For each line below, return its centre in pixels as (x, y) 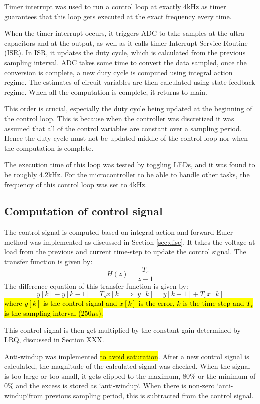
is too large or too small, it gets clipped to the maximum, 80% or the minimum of (130, 376)
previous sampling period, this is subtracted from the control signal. (150, 396)
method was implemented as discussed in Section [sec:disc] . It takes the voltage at (130, 242)
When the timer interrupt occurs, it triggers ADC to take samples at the (116, 33)
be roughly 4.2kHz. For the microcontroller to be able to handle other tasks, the (127, 174)
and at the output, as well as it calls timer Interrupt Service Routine (143, 42)
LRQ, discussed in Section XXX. (54, 340)
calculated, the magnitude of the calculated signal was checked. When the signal (127, 366)
